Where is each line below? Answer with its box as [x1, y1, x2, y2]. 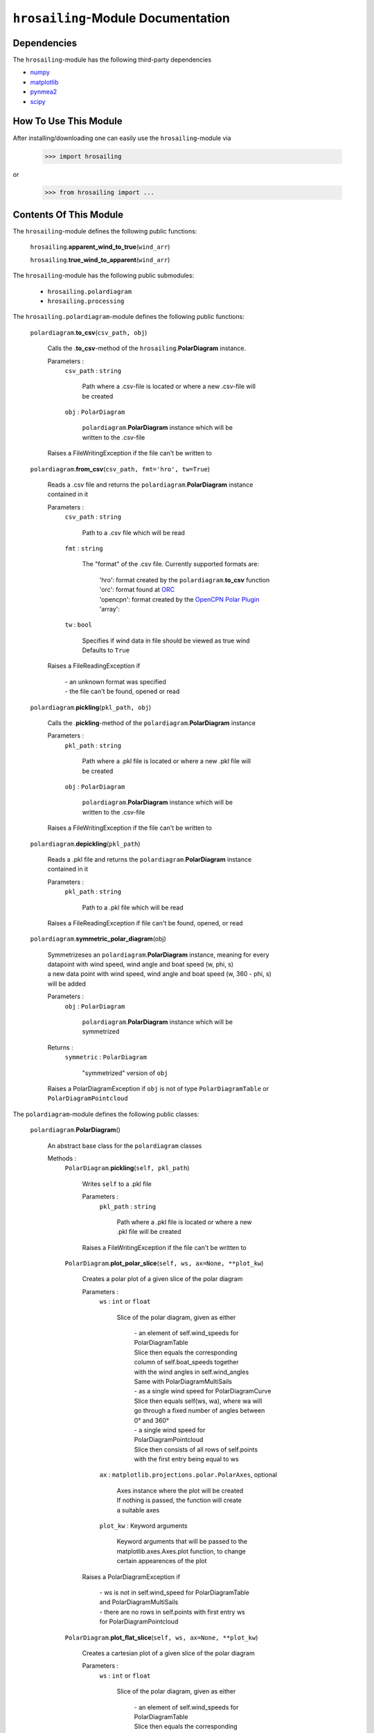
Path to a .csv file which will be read [82, 528, 185, 537]
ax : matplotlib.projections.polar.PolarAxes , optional [99, 1470, 277, 1479]
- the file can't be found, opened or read [64, 687, 180, 696]
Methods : [47, 1154, 76, 1162]
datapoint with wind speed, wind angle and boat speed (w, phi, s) [47, 960, 234, 968]
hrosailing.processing [47, 297, 125, 305]
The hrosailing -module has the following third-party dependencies [12, 55, 212, 64]
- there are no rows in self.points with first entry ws [99, 1608, 246, 1616]
